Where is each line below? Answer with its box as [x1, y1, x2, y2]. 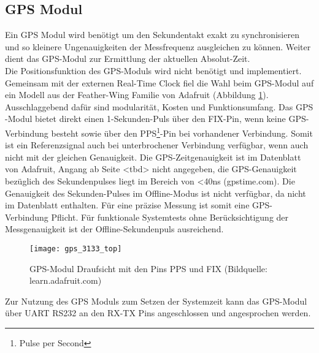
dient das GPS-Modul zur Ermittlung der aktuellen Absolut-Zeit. [5, 52, 250, 65]
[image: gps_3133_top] [29, 244, 122, 253]
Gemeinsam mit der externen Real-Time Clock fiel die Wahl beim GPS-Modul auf [5, 76, 314, 89]
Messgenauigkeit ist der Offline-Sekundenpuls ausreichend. [5, 222, 224, 235]
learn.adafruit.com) [29, 274, 102, 287]
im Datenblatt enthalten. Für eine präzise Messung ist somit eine [5, 199, 250, 211]
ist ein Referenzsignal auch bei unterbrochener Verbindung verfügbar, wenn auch [5, 139, 309, 151]
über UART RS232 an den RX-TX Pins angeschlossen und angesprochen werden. [5, 306, 311, 319]
